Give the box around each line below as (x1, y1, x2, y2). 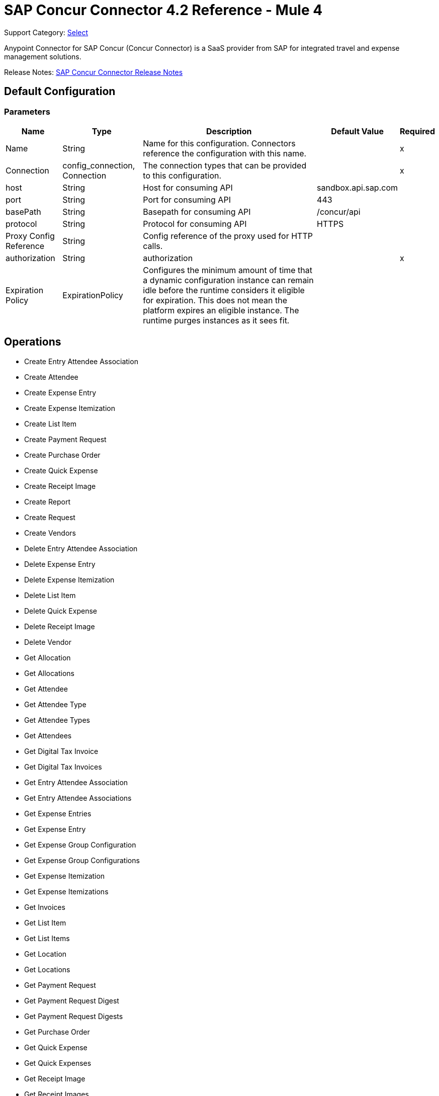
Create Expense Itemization (24, 403, 115, 412)
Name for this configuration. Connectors (143, 138, 296, 148)
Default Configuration (4, 85, 116, 98)
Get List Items (24, 934, 70, 943)
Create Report (24, 497, 70, 506)
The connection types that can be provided (143, 160, 307, 171)
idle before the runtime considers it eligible (143, 285, 305, 295)
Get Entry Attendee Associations (24, 793, 132, 802)
